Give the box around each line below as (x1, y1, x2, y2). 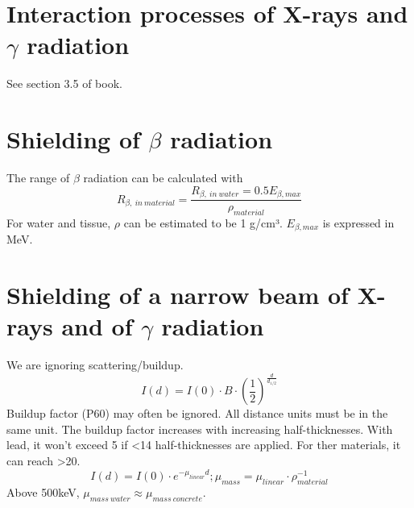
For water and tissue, (6, 214, 111, 231)
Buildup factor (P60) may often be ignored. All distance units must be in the (6, 405, 388, 422)
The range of (6, 169, 70, 186)
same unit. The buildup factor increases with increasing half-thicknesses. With (6, 420, 393, 437)
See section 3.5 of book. (6, 75, 122, 92)
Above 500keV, (6, 483, 80, 500)
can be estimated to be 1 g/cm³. (123, 214, 283, 231)
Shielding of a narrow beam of (6, 278, 349, 311)
